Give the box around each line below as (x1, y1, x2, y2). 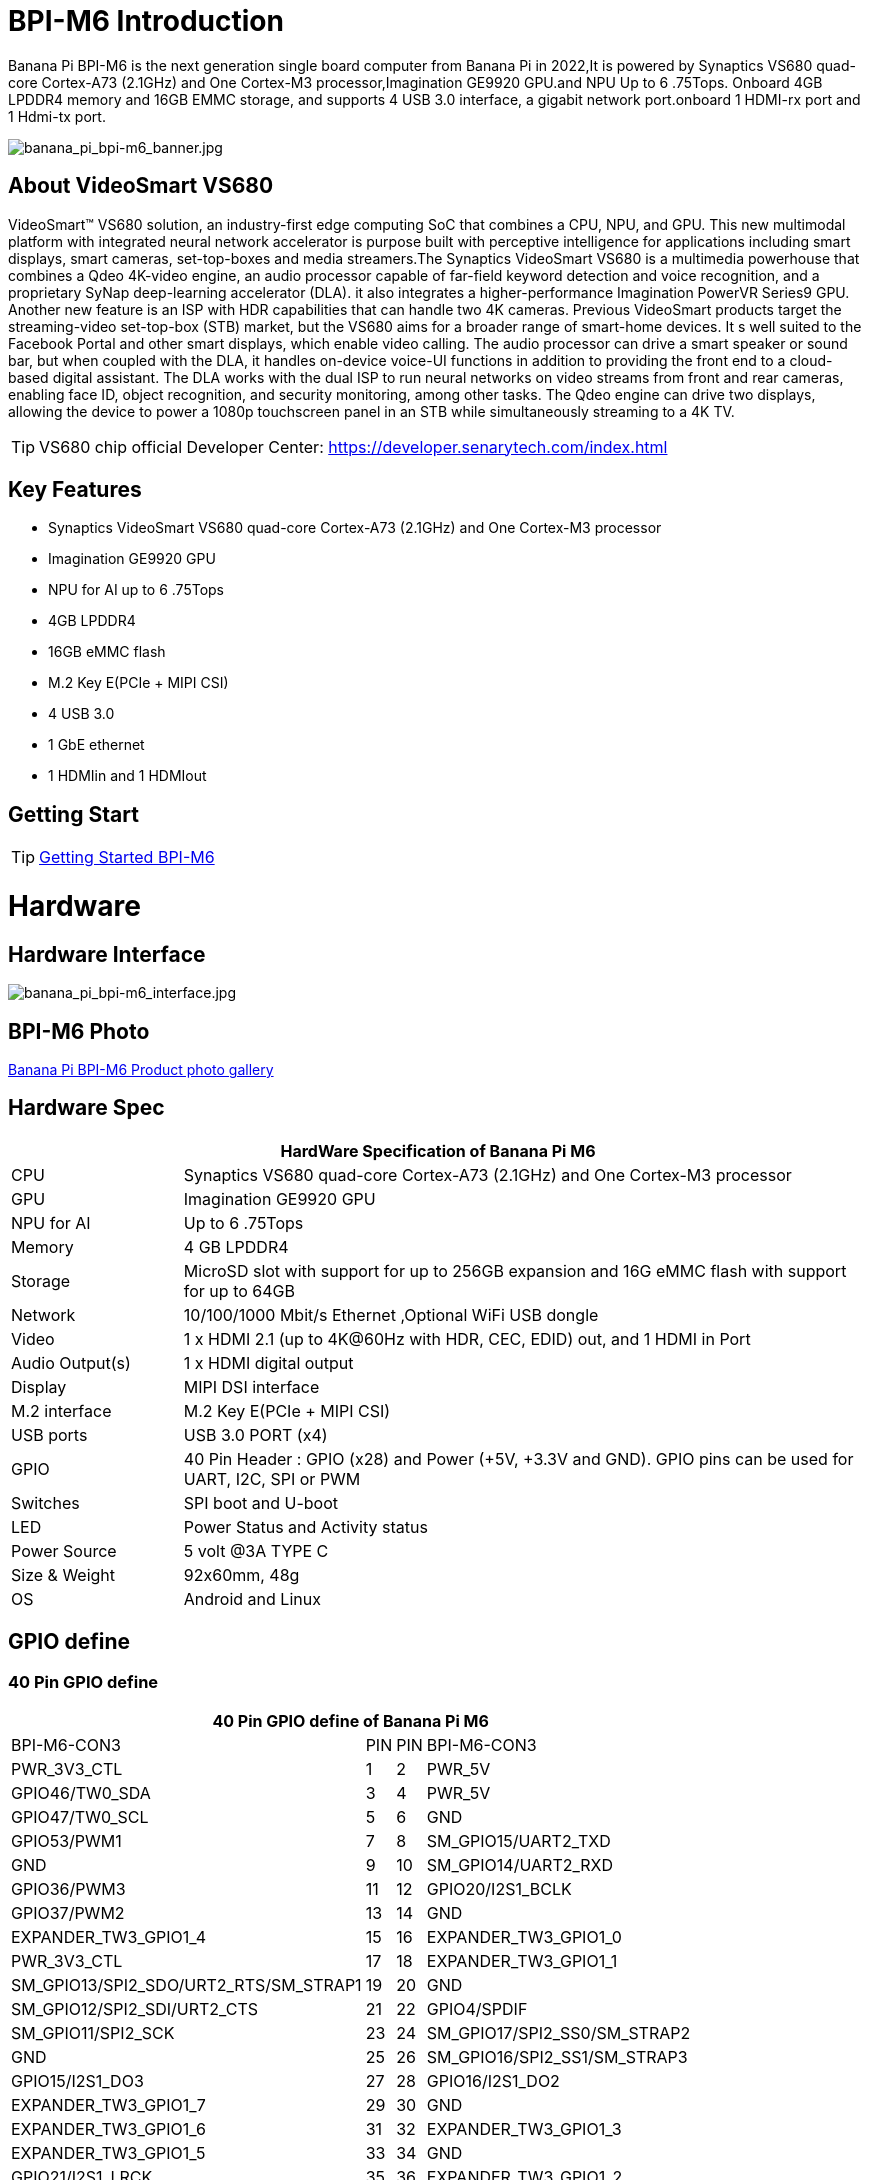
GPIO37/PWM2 (11, 1903, 125, 1924)
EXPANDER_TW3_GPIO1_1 (426, 1951, 618, 1972)
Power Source (11, 1540, 117, 1561)
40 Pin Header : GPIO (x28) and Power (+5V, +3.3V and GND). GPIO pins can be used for (183, 1448, 854, 1469)
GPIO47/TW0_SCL (11, 1807, 149, 1828)
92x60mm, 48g (183, 1564, 300, 1585)
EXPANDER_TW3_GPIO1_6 (11, 2119, 206, 2140)
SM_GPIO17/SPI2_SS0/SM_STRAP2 (426, 2023, 691, 2044)
